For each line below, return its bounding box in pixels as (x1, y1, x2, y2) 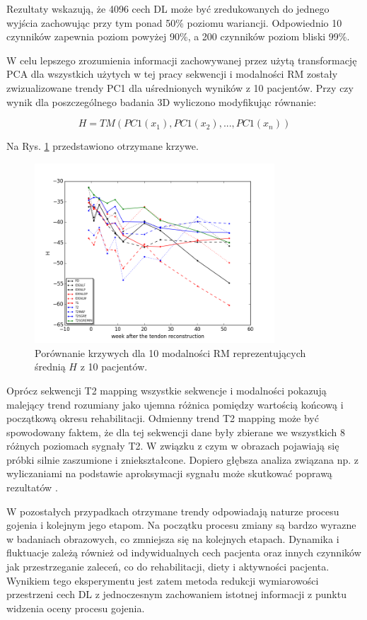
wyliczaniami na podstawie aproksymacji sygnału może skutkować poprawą (6, 466, 332, 481)
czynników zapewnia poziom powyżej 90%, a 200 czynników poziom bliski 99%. (6, 29, 350, 44)
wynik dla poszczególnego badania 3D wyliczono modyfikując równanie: (6, 94, 317, 109)
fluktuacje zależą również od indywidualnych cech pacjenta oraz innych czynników (6, 545, 361, 560)
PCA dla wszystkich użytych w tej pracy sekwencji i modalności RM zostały (6, 66, 338, 81)
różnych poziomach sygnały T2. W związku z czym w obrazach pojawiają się (6, 438, 339, 453)
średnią (35, 359, 66, 374)
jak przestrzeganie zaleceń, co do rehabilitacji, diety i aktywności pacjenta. (6, 559, 330, 574)
